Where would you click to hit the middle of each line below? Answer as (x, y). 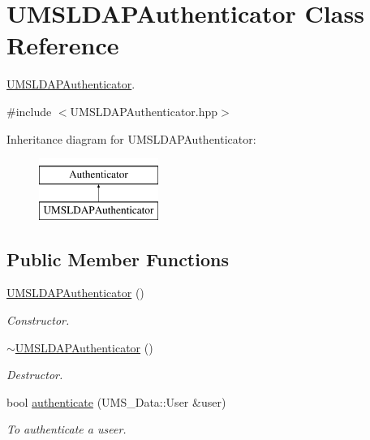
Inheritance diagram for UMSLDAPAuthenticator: (131, 138)
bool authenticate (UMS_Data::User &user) (116, 401)
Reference (63, 45)
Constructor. (38, 320)
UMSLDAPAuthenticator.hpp (144, 111)
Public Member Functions (118, 259)
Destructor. (35, 375)
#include (29, 111)
